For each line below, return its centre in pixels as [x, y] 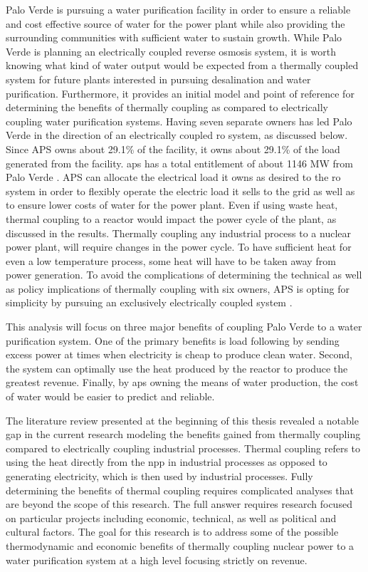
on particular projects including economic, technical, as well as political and [171, 518]
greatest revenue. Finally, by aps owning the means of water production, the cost [182, 382]
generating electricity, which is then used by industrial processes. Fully [159, 476]
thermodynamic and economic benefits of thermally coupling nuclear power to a [180, 545]
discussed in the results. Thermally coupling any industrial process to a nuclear [178, 233]
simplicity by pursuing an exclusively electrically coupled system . [149, 302]
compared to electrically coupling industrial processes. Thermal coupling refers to [183, 448]
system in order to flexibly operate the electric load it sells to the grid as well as [180, 191]
